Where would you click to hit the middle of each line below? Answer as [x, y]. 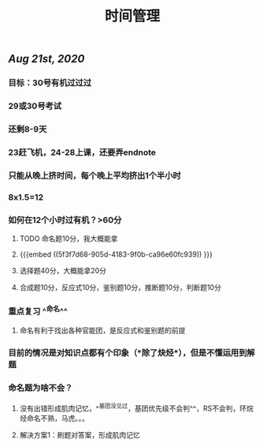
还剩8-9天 [28, 129]
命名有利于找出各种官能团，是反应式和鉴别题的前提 [102, 330]
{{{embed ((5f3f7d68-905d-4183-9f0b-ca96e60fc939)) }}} [116, 254]
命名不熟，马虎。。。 [57, 418]
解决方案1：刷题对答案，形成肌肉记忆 [80, 434]
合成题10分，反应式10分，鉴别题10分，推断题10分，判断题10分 [120, 287]
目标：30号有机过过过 [50, 83]
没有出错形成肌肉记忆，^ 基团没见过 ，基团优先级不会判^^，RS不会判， [130, 408]
